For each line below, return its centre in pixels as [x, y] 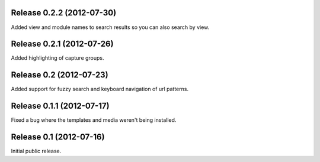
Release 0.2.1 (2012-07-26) [62, 44]
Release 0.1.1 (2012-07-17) [60, 106]
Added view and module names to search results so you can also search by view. [110, 27]
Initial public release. [36, 151]
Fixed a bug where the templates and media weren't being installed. [94, 120]
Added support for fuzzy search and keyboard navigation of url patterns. [100, 89]
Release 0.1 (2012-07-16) [58, 137]
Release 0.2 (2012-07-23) [60, 75]
